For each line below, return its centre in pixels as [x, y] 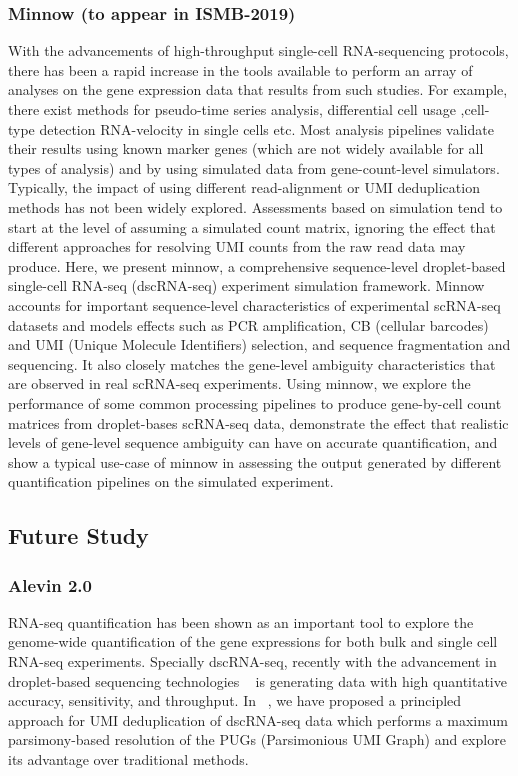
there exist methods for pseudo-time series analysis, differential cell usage [232, 109]
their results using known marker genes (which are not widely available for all [246, 148]
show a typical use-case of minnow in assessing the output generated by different [255, 461]
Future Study [78, 535]
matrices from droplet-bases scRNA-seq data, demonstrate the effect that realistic [258, 422]
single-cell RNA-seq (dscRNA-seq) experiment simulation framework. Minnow [246, 285]
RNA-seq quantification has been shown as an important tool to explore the [241, 621]
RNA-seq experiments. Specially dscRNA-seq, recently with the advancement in [252, 661]
